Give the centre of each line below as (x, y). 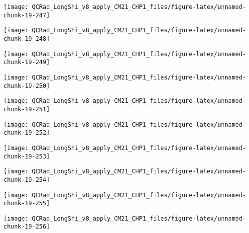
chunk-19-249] (27, 62)
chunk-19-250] (27, 86)
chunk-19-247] (27, 15)
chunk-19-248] (27, 39)
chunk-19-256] (27, 227)
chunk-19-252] (27, 133)
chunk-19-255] (27, 203)
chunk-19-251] (27, 109)
